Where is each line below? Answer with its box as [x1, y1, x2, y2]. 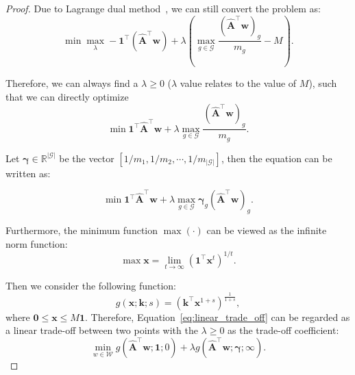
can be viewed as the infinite [206, 222, 327, 237]
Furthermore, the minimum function [5, 222, 158, 237]
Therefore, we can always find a [5, 76, 138, 90]
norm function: [5, 236, 68, 250]
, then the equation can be [221, 151, 332, 165]
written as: [5, 166, 51, 180]
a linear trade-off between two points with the [5, 323, 198, 337]
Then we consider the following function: [5, 278, 177, 292]
